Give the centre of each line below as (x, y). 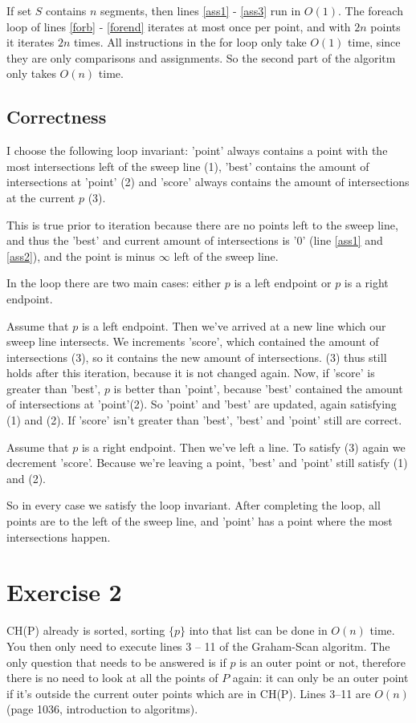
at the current (41, 197)
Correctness (57, 117)
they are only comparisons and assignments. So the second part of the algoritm (201, 57)
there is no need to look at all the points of (112, 678)
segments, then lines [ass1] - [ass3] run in (201, 10)
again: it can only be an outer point (320, 678)
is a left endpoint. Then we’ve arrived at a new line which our (234, 325)
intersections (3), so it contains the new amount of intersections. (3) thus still (197, 357)
